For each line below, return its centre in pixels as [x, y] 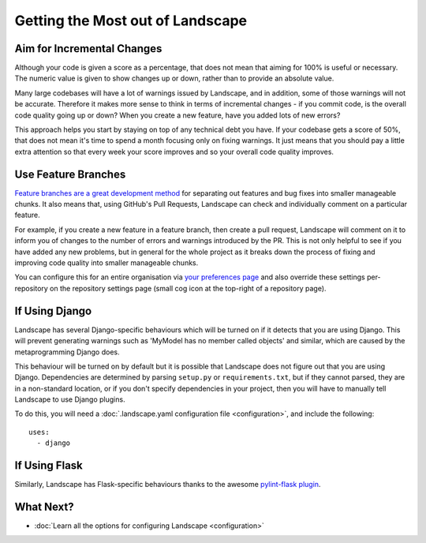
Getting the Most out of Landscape [131, 21]
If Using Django [53, 311]
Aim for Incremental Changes [88, 49]
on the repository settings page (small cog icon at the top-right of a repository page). [188, 288]
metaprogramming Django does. [67, 352]
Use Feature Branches [70, 174]
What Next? [44, 506]
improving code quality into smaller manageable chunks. [106, 263]
